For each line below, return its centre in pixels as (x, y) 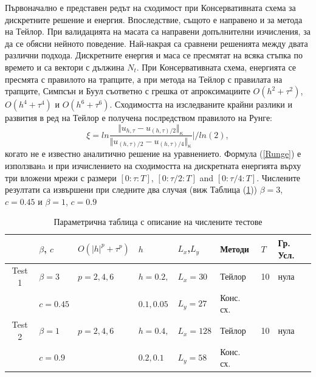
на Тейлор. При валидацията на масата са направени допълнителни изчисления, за (158, 31)
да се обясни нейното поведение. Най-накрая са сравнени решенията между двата (156, 43)
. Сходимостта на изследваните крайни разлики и (201, 104)
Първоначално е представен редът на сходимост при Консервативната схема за (150, 7)
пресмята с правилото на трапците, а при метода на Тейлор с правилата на (144, 79)
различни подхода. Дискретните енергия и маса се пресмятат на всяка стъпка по (154, 55)
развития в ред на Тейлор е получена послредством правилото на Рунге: (139, 118)
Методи (235, 248)
